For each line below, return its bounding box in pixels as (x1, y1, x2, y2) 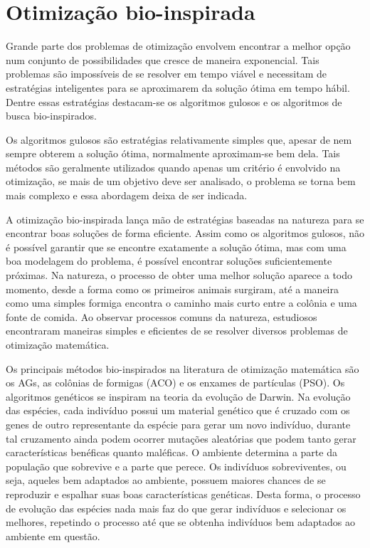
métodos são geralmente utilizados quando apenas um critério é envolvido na (6, 159, 341, 174)
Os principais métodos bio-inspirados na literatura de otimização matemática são (6, 361, 359, 376)
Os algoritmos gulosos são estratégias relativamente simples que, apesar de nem (6, 132, 352, 147)
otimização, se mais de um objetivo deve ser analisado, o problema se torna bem (6, 174, 356, 189)
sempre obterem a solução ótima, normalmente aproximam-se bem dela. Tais (6, 146, 340, 161)
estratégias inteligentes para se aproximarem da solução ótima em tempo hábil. (6, 80, 350, 95)
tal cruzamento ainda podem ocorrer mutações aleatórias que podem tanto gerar (6, 431, 356, 446)
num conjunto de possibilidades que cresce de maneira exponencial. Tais (6, 52, 319, 67)
